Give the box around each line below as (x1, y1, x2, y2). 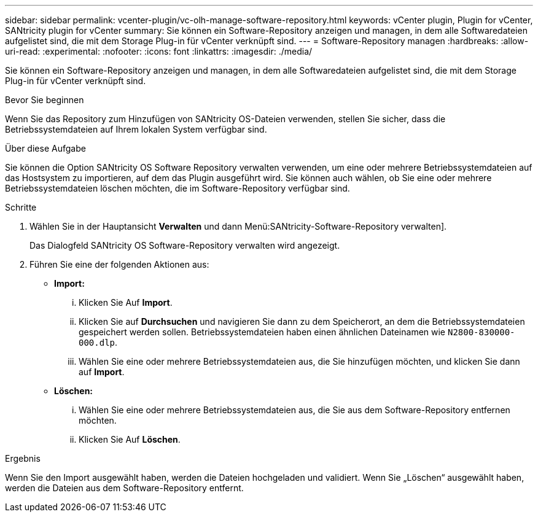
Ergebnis (5, 453, 41, 464)
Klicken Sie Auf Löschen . (79, 434, 181, 445)
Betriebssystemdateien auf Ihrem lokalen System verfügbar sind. (5, 124, 267, 134)
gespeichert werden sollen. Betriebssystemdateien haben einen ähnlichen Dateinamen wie (79, 327, 446, 337)
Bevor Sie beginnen (5, 95, 84, 105)
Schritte (5, 202, 37, 212)
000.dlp (79, 338, 115, 348)
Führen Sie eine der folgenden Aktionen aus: (29, 259, 209, 270)
